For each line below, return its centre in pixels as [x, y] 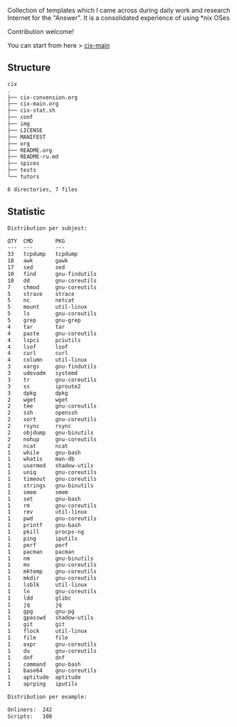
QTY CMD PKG [36, 241]
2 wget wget [38, 400]
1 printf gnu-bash [44, 526]
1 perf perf [38, 545]
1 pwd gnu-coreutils [52, 519]
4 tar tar [36, 327]
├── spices [23, 164]
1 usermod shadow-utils [51, 466]
